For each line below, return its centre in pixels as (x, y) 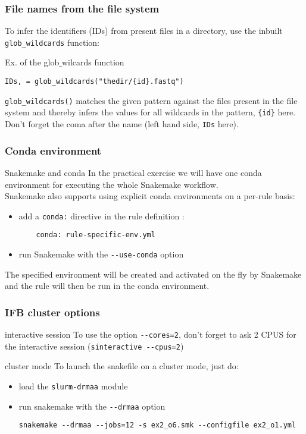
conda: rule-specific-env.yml (96, 235)
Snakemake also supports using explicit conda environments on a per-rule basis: (150, 196)
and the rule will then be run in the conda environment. (107, 286)
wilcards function (93, 62)
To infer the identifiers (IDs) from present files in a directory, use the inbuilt (144, 31)
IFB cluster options (52, 312)
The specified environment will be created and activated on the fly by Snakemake (153, 274)
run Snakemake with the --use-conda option (101, 254)
